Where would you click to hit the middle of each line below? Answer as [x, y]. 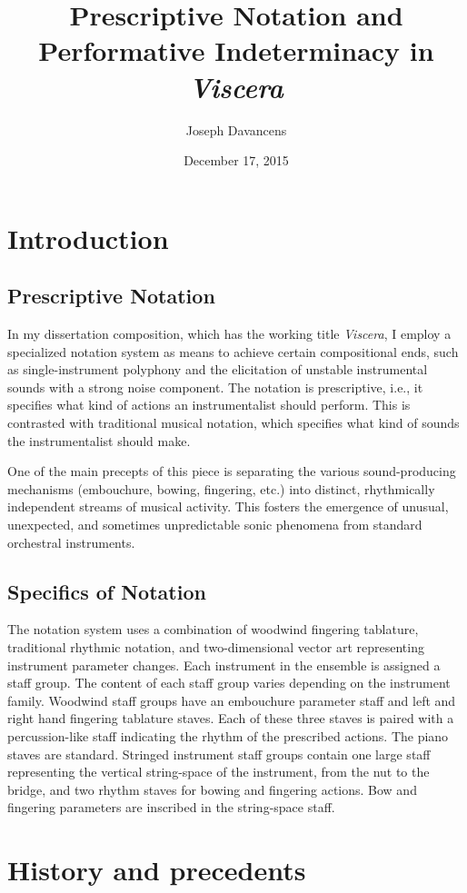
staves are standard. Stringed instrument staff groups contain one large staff [219, 754]
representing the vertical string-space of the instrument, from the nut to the [219, 772]
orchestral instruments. [71, 542]
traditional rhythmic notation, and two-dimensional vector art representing [216, 647]
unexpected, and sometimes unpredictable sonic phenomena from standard [215, 525]
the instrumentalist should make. [99, 440]
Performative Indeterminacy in [236, 50]
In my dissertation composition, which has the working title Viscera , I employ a [229, 334]
